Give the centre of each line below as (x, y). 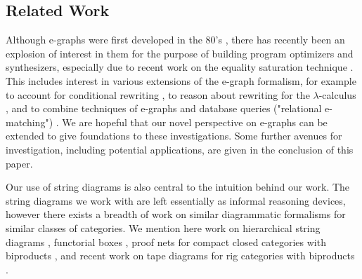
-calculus (337, 94)
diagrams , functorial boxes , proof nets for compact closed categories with (166, 241)
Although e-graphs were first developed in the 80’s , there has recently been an (175, 40)
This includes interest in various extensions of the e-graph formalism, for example (181, 80)
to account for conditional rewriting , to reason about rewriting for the (158, 94)
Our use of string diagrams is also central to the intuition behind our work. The (178, 187)
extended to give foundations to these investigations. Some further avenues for (174, 136)
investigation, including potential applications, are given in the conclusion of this (180, 149)
